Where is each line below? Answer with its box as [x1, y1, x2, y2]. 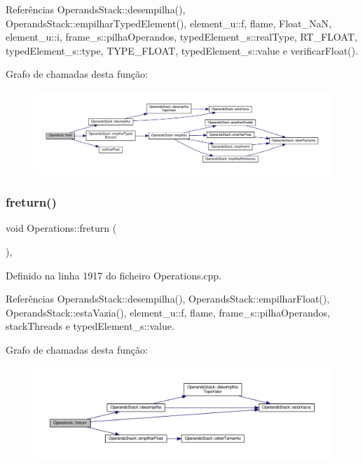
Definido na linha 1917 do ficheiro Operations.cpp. [6, 268, 222, 282]
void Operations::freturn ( [6, 221, 117, 235]
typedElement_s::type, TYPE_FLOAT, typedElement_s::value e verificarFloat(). [6, 43, 358, 57]
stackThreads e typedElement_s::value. [6, 319, 174, 333]
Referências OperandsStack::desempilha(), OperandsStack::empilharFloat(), [6, 291, 330, 306]
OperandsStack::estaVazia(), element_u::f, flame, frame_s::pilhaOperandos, [6, 305, 330, 319]
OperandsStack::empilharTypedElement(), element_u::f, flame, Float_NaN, [6, 15, 331, 30]
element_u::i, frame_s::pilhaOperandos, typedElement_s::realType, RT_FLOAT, [6, 29, 357, 44]
